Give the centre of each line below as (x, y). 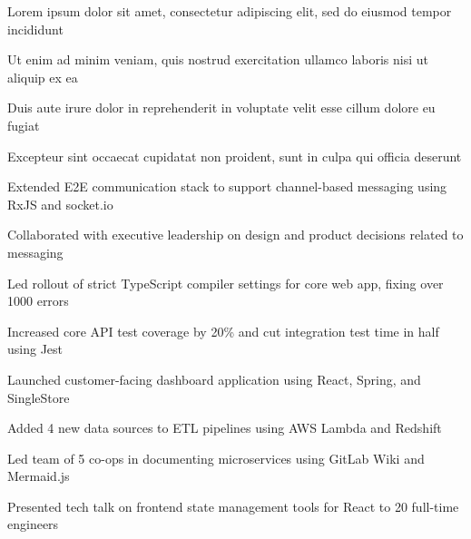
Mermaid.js (39, 476)
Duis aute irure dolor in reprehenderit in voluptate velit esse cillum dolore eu (221, 108)
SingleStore (39, 397)
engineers (33, 524)
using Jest (35, 349)
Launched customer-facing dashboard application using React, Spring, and (214, 379)
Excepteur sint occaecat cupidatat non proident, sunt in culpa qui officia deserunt (235, 156)
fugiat (24, 125)
